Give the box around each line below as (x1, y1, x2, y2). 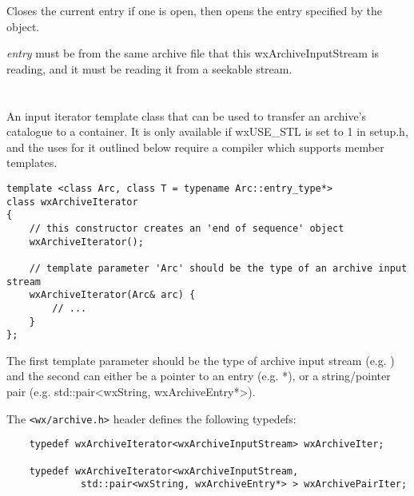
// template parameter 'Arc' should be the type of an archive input (29, 262, 408, 274)
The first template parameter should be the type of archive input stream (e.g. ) (6, 351, 395, 368)
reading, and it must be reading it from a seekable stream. (6, 60, 293, 77)
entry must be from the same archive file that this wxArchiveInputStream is (6, 45, 380, 62)
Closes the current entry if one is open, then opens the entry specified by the (6, 2, 382, 18)
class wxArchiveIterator (6, 196, 138, 208)
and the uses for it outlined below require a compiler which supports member (6, 138, 384, 155)
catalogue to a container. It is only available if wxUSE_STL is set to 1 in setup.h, (6, 123, 408, 140)
